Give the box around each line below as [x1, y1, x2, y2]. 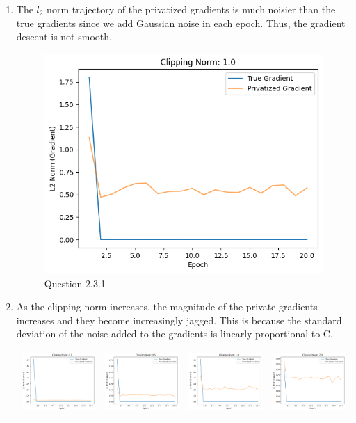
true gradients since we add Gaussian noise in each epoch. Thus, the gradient [16, 15, 346, 30]
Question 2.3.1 [44, 276, 106, 290]
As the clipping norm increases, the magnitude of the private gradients [16, 299, 318, 314]
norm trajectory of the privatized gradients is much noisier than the [47, 2, 336, 16]
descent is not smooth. [16, 29, 112, 44]
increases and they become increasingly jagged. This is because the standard [16, 312, 342, 327]
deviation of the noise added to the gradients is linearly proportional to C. [16, 326, 333, 341]
